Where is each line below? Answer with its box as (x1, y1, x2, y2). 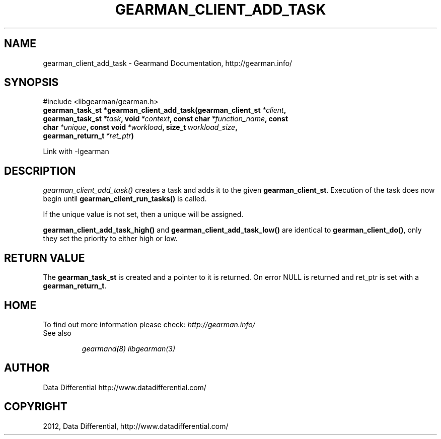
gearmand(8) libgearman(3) (82, 344, 176, 353)
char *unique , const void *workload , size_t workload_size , (43, 123, 238, 132)
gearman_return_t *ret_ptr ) (43, 131, 134, 140)
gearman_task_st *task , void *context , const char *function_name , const (43, 114, 288, 123)
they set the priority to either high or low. (43, 234, 178, 243)
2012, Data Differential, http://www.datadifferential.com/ (43, 421, 229, 430)
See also (43, 328, 71, 337)
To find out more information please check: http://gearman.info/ (43, 320, 255, 329)
